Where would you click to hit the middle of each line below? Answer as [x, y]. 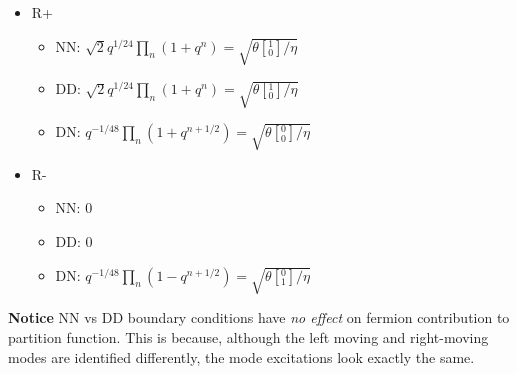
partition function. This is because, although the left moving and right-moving [248, 337]
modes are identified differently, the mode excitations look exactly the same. [241, 356]
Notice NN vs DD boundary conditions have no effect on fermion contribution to [259, 317]
